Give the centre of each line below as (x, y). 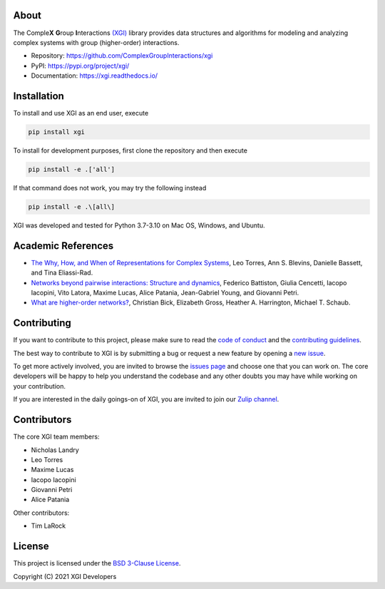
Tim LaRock (48, 526)
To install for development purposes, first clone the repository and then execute (130, 150)
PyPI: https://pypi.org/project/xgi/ (80, 66)
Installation (38, 96)
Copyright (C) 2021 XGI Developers (65, 576)
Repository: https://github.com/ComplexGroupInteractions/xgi (122, 56)
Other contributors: (41, 513)
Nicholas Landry (55, 450)
